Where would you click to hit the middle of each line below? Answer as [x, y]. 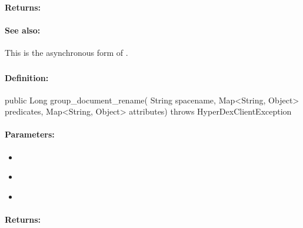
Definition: [27, 77]
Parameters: [30, 134]
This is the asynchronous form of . [66, 52]
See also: [23, 30]
